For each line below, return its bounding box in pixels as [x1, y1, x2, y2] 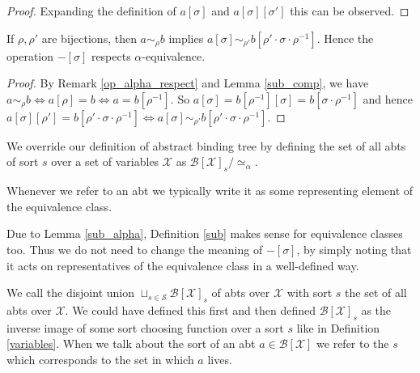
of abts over [211, 284, 270, 301]
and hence [363, 90, 414, 107]
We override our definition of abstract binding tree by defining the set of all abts [6, 137, 406, 154]
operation [6, 47, 54, 64]
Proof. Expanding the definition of [6, 2, 176, 19]
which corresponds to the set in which [6, 350, 194, 367]
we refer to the [316, 335, 389, 352]
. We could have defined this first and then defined [65, 301, 316, 318]
